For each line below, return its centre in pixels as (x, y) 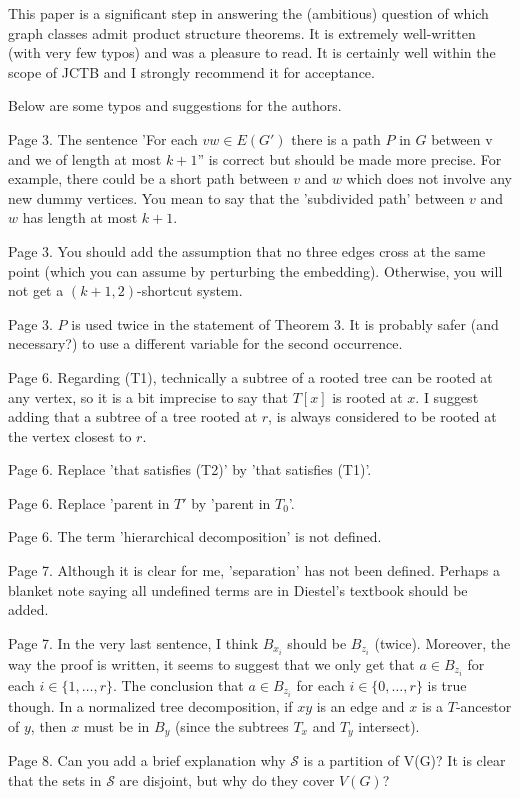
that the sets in (55, 779)
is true (447, 685)
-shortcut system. (190, 290)
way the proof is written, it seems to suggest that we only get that (211, 663)
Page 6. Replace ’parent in (89, 502)
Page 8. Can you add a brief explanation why (147, 760)
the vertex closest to (70, 435)
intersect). (389, 725)
